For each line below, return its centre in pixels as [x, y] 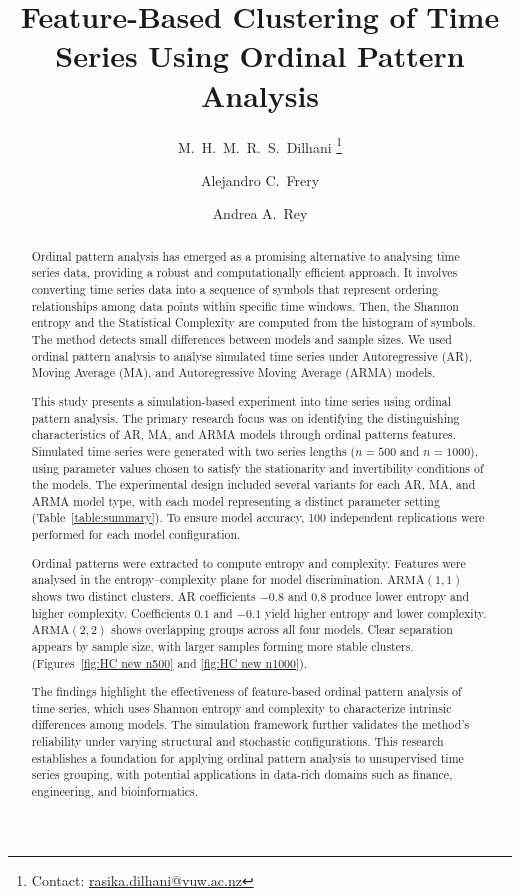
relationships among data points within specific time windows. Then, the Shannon [245, 305]
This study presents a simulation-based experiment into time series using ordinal [241, 400]
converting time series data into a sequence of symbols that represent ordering [234, 289]
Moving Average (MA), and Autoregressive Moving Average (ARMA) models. [233, 372]
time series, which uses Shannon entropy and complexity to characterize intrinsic [241, 707]
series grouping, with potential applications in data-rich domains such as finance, [242, 774]
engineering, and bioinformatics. [115, 791]
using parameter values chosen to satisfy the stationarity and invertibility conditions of [257, 467]
